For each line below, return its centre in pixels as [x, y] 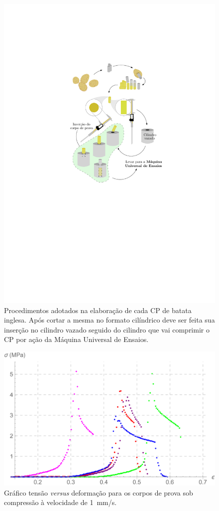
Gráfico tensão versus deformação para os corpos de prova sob [99, 492]
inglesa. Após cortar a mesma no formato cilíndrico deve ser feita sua [109, 320]
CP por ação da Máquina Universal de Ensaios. [76, 339]
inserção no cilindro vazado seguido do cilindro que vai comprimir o [107, 329]
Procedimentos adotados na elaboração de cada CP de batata [98, 310]
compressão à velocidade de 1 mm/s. [60, 502]
